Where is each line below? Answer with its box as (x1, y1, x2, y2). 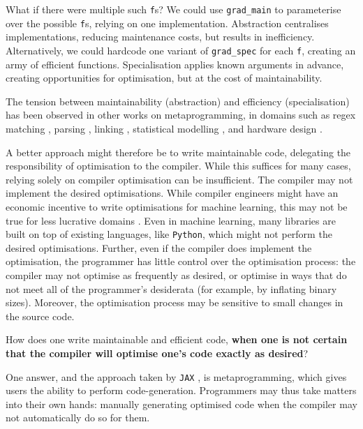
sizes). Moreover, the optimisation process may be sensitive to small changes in (6, 295, 343, 310)
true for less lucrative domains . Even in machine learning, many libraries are (6, 213, 336, 227)
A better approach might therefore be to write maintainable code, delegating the (6, 144, 351, 159)
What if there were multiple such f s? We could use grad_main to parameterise (6, 2, 341, 16)
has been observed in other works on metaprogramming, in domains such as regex (6, 107, 356, 122)
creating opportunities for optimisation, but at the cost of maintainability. (6, 70, 323, 85)
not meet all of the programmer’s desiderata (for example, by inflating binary (6, 281, 337, 296)
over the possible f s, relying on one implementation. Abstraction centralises (6, 15, 329, 30)
